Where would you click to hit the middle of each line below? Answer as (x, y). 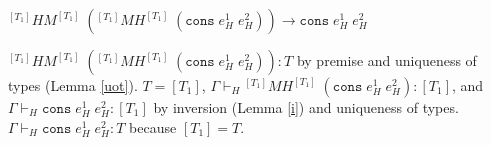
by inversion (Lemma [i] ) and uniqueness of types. (306, 107)
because (153, 126)
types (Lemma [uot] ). (73, 85)
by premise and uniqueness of (386, 60)
